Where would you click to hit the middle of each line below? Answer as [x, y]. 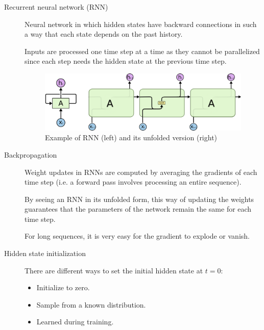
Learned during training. [75, 322]
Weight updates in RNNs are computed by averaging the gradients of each [141, 172]
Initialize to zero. [63, 287]
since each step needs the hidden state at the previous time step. [126, 61]
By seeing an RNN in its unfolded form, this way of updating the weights [139, 199]
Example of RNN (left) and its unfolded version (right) [131, 137]
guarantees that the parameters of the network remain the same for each [138, 209]
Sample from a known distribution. [91, 304]
